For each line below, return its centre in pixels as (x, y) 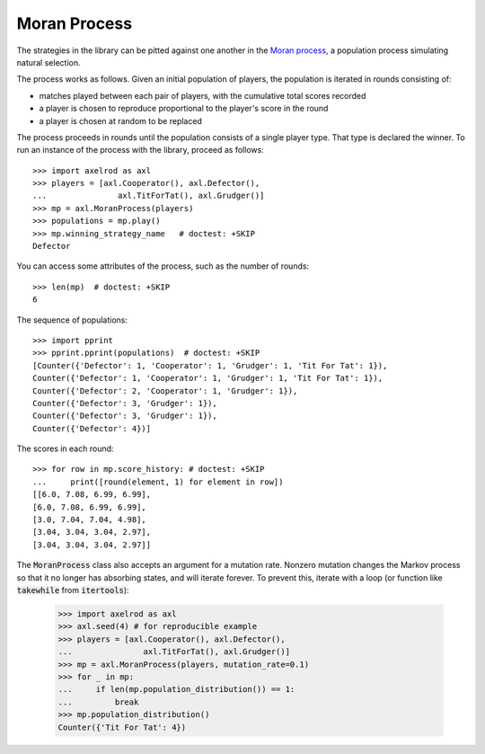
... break (98, 702)
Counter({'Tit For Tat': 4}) (122, 727)
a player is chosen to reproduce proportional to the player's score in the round (184, 109)
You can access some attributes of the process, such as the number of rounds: (163, 266)
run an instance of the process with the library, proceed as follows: (140, 150)
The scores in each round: (65, 448)
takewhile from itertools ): (73, 590)
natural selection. (48, 62)
